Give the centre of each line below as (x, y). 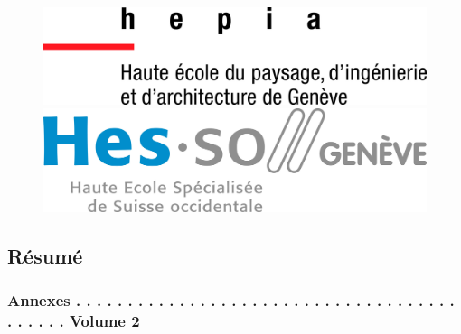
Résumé (45, 255)
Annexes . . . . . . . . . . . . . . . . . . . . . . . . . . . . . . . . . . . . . (231, 300)
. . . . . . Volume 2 (74, 321)
